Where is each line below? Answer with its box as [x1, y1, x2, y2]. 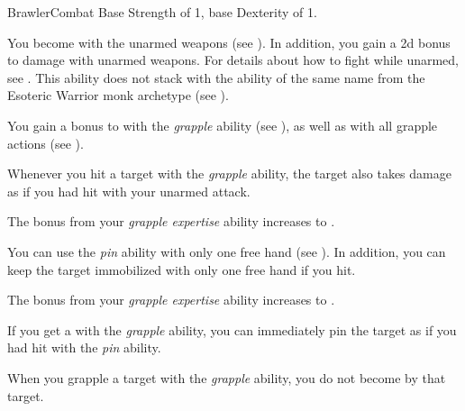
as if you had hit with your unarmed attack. [7, 181, 251, 200]
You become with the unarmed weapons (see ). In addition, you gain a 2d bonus [7, 32, 451, 51]
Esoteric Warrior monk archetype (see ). [7, 86, 229, 105]
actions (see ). [7, 133, 84, 152]
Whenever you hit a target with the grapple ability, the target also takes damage [7, 164, 451, 183]
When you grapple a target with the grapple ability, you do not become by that [7, 368, 446, 387]
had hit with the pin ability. [7, 338, 161, 357]
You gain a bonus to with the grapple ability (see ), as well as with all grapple [7, 115, 438, 134]
